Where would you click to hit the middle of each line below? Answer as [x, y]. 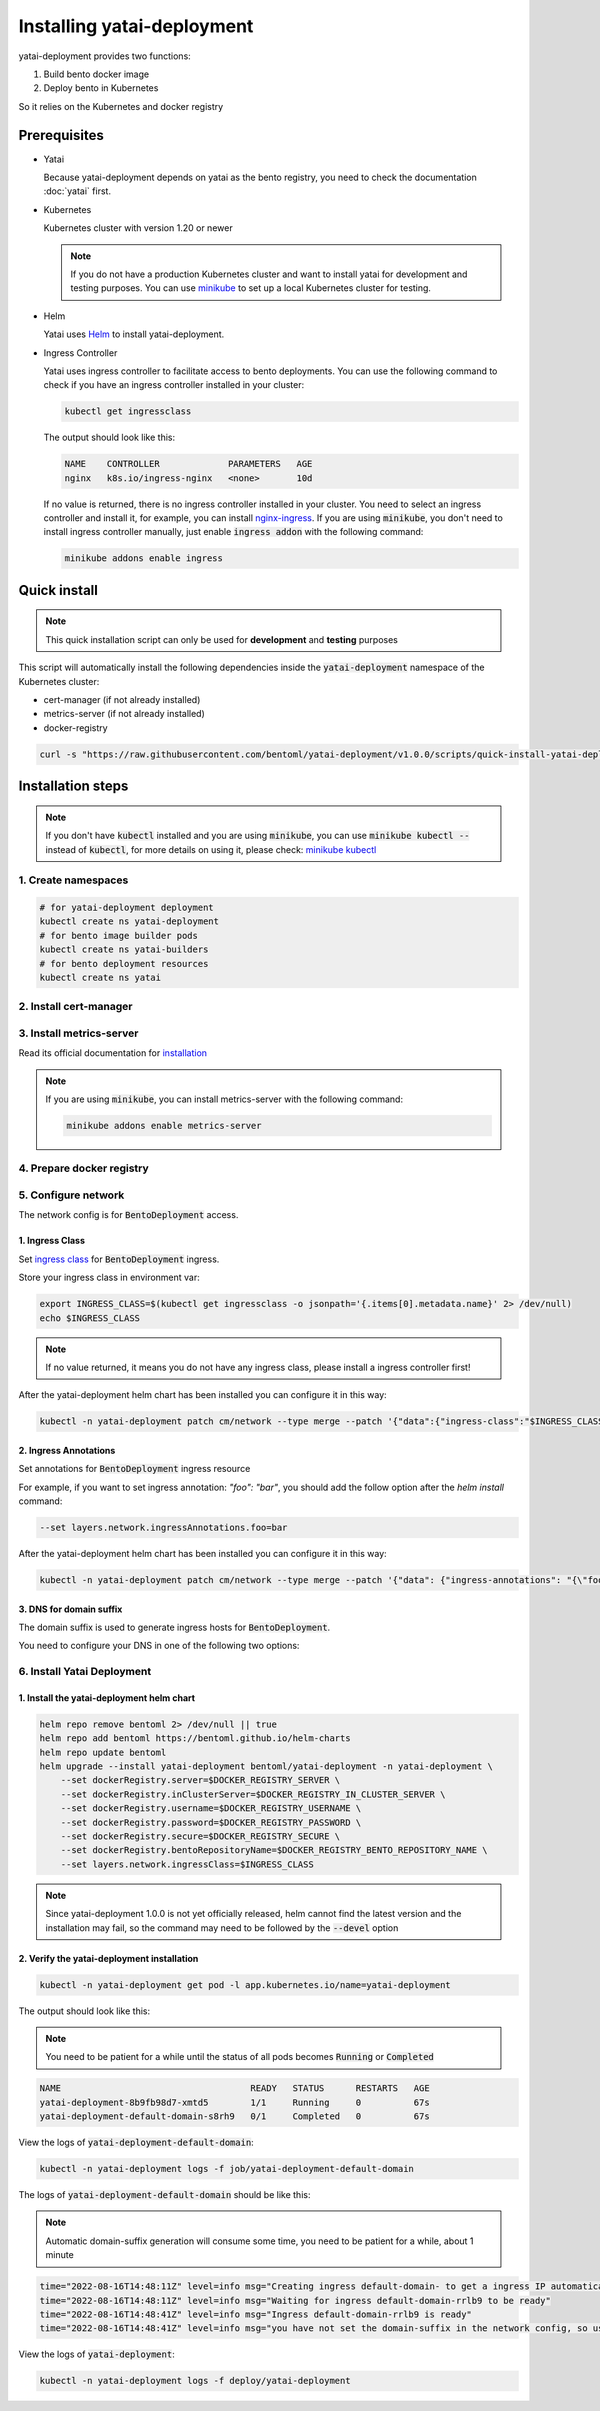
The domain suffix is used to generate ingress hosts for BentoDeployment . [174, 1627]
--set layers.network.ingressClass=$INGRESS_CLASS [187, 1864]
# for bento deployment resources [124, 963]
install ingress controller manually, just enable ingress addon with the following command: [233, 532]
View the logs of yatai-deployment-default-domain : [136, 2142]
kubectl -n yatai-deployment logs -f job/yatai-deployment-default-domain [227, 2169]
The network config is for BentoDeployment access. [128, 1215]
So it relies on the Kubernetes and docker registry [121, 106]
